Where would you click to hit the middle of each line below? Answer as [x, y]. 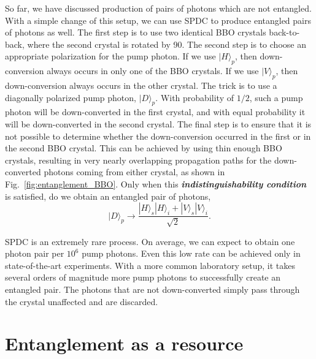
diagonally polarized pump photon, [71, 97]
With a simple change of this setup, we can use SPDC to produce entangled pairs [158, 20]
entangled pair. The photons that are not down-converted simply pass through [152, 289]
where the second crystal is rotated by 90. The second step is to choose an [167, 44]
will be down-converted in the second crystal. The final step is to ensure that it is [158, 123]
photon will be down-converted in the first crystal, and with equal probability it [155, 112]
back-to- [284, 32]
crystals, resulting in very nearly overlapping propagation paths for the [138, 160]
